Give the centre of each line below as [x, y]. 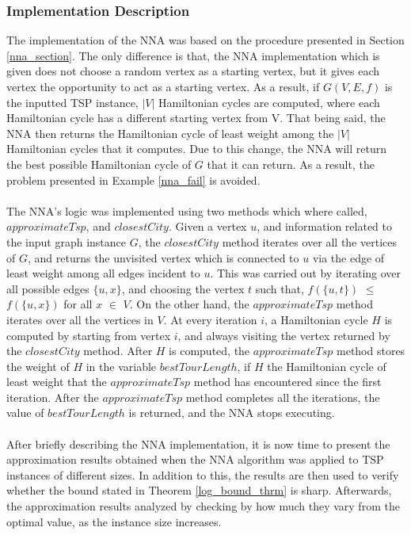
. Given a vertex [207, 226]
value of [25, 413]
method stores [371, 351]
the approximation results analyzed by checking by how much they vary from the [203, 506]
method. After [118, 351]
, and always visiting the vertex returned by [284, 335]
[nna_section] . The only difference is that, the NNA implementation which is [193, 55]
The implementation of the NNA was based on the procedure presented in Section [205, 40]
